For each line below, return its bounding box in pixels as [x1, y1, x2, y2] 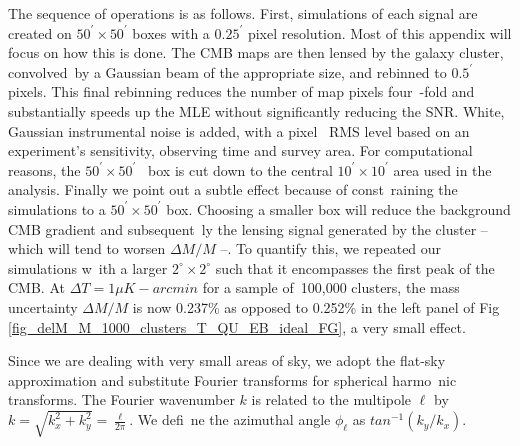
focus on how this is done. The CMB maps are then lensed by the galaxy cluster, [8, 42, 504, 63]
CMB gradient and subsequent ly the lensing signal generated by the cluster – [8, 218, 488, 239]
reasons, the [8, 159, 81, 180]
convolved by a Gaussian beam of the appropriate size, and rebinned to [8, 61, 447, 82]
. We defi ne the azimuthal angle [129, 409, 331, 430]
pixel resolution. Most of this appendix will [247, 22, 512, 43]
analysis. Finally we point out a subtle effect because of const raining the [8, 179, 458, 200]
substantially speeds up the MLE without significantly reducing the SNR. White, [8, 100, 505, 121]
